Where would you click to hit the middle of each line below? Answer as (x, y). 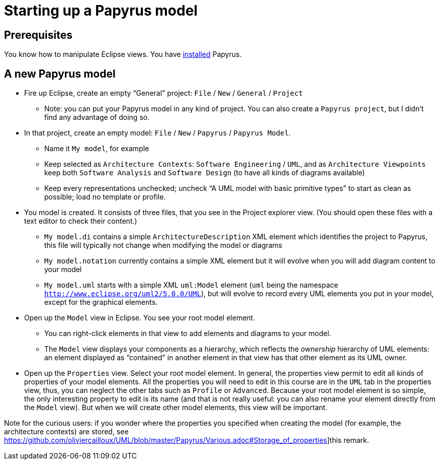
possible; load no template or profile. (105, 197)
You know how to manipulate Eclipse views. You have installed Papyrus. (123, 54)
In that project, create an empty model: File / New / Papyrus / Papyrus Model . (157, 133)
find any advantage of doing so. (97, 117)
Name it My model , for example (97, 149)
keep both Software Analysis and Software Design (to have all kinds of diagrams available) (205, 173)
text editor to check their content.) (81, 221)
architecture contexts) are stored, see (66, 432)
